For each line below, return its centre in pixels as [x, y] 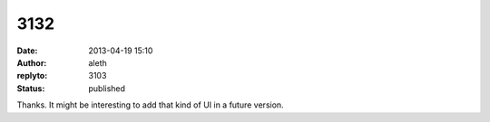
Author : [32, 62]
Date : [27, 51]
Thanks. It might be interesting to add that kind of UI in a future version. [151, 105]
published [107, 88]
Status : [31, 88]
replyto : [32, 76]
